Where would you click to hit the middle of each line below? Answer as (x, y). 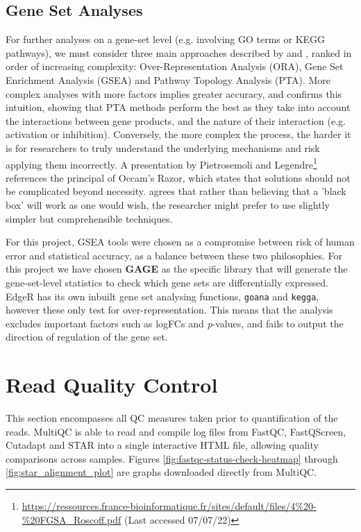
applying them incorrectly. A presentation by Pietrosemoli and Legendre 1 (161, 163)
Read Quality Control (112, 385)
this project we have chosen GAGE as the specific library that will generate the (177, 269)
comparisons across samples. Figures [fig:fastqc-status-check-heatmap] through (172, 458)
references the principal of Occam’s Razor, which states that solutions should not (178, 177)
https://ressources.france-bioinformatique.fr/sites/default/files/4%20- (169, 506)
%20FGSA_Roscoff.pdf (72, 519)
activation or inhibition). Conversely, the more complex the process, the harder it (178, 134)
